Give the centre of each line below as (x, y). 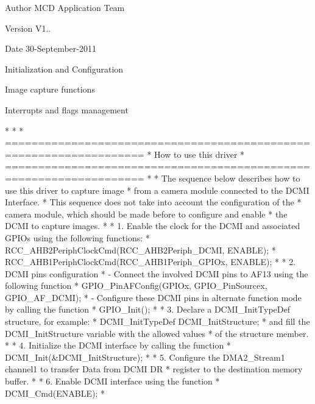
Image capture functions (50, 89)
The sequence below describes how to (231, 178)
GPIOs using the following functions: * (77, 237)
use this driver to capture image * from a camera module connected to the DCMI (157, 190)
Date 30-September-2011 (51, 48)
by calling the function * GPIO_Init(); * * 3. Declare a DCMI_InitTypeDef (147, 309)
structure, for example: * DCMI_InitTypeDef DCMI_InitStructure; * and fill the (157, 321)
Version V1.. (28, 28)
